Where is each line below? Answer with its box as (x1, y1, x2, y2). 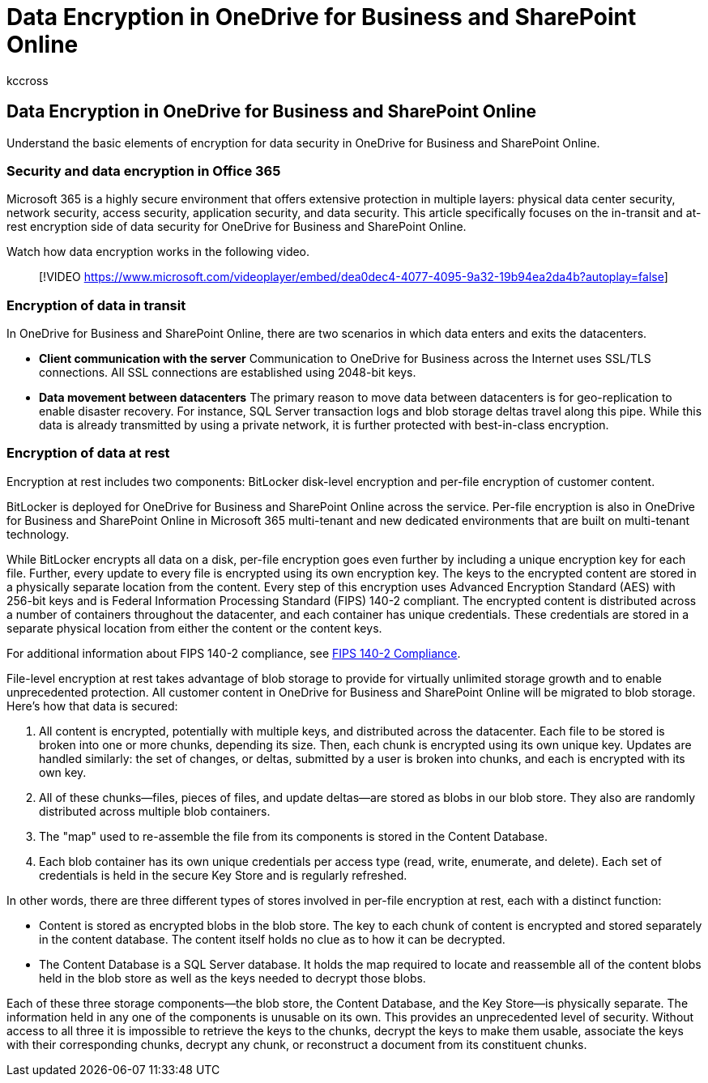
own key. (39, 765, 87, 779)
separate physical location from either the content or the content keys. (6, 620, 382, 635)
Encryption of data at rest (6, 445, 170, 462)
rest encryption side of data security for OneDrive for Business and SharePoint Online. (6, 220, 467, 234)
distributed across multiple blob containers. (39, 804, 271, 818)
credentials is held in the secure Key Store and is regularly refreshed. (39, 868, 407, 882)
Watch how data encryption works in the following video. (6, 245, 310, 259)
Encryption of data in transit (6, 296, 186, 313)
